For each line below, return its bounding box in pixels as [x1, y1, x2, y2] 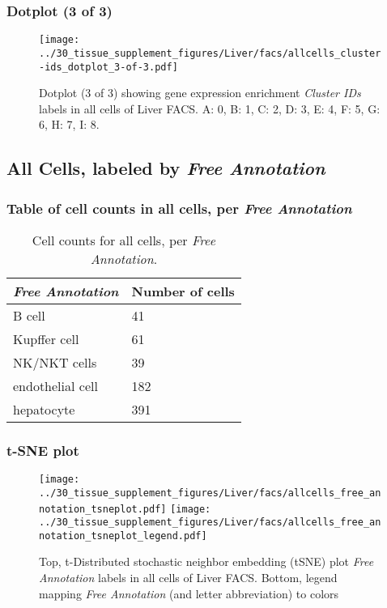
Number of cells [131, 281, 235, 300]
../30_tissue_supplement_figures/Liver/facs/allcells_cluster [39, 47, 381, 59]
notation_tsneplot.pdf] [39, 503, 167, 515]
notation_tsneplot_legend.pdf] [39, 529, 207, 542]
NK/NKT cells [13, 352, 97, 372]
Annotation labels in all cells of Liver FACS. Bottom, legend [39, 569, 338, 586]
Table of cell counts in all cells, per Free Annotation [6, 198, 352, 218]
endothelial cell [13, 376, 98, 395]
